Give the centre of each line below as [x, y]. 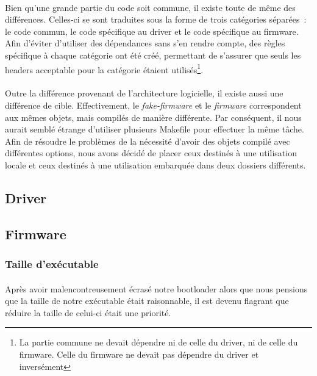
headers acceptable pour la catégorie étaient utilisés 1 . [104, 68]
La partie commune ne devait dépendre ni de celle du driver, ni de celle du [158, 342]
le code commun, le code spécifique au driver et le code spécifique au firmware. [152, 31]
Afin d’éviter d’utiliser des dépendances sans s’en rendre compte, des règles [145, 43]
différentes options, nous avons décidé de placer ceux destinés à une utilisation [151, 153]
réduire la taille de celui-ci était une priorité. [88, 312]
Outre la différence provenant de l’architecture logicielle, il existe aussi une [144, 93]
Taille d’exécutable [52, 264]
